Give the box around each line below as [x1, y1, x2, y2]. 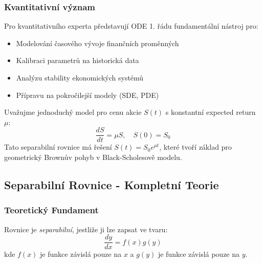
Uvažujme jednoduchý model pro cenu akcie [4, 107, 142, 117]
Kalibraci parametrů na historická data [16, 55, 139, 66]
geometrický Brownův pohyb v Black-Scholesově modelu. [4, 152, 182, 163]
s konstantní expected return [165, 107, 256, 117]
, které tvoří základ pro [159, 141, 232, 152]
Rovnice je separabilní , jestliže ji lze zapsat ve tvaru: [4, 224, 168, 234]
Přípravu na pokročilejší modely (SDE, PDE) [16, 89, 159, 100]
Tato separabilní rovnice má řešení [4, 141, 112, 152]
